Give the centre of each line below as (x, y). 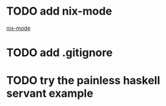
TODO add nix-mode (59, 11)
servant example (50, 94)
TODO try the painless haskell (83, 81)
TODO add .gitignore (60, 53)
